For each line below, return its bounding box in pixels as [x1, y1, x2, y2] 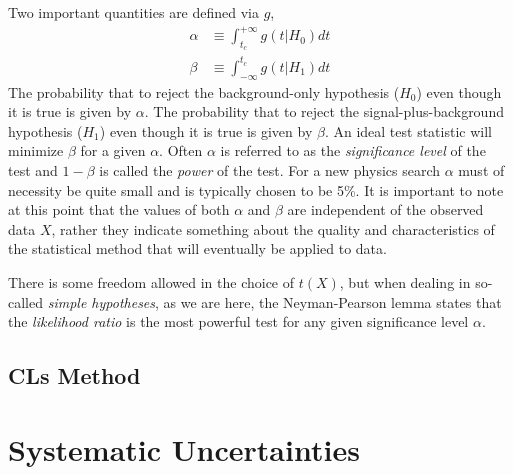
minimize [8, 140, 64, 161]
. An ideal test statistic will [324, 120, 492, 141]
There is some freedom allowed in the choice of [8, 272, 295, 292]
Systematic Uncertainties [8, 428, 360, 469]
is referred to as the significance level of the [220, 140, 486, 161]
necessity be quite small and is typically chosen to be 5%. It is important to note [8, 179, 504, 200]
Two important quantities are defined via [8, 2, 260, 22]
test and [8, 160, 58, 181]
